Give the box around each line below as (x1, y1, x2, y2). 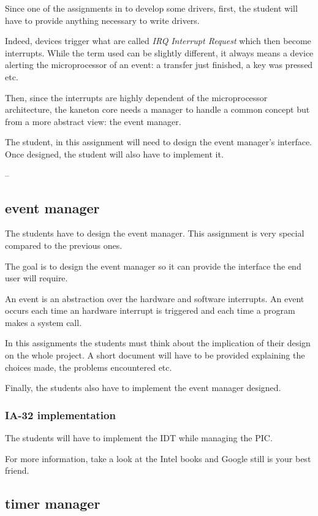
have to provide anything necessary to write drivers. (5, 13, 200, 26)
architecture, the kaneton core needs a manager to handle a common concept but (5, 103, 310, 116)
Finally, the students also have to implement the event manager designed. (5, 381, 281, 394)
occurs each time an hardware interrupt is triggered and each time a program (5, 304, 295, 317)
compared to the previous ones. (5, 238, 123, 251)
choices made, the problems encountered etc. (5, 360, 172, 373)
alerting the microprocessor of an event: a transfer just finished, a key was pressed (5, 58, 313, 71)
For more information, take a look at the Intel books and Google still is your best (5, 452, 311, 465)
